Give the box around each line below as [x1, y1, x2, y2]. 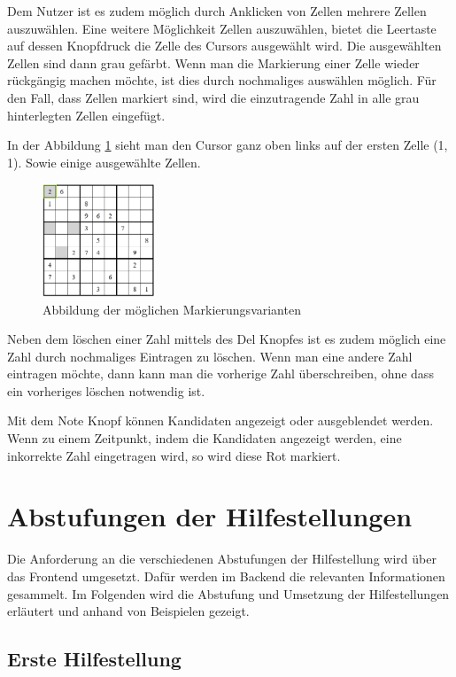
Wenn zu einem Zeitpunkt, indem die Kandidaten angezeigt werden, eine [7, 429, 402, 447]
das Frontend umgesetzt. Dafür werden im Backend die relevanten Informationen [7, 566, 445, 585]
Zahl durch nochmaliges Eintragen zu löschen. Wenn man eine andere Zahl [7, 346, 413, 365]
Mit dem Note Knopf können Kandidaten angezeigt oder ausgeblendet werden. [7, 411, 434, 430]
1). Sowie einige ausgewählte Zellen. [7, 152, 201, 171]
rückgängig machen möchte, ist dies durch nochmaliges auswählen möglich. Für [7, 71, 437, 89]
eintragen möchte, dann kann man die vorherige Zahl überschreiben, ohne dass [7, 364, 434, 383]
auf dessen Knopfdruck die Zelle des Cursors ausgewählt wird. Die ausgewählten [7, 36, 442, 55]
